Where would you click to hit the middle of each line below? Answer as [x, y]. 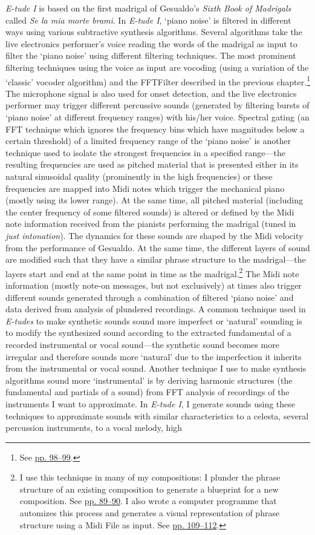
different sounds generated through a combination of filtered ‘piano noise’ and [150, 297]
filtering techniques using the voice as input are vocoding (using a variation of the [157, 67]
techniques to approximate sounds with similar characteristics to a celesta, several [157, 415]
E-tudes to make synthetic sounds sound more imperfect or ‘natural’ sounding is [154, 320]
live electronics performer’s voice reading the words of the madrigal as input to [151, 43]
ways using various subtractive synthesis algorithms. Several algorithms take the [154, 32]
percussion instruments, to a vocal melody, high [94, 428]
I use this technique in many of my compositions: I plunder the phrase [150, 477]
